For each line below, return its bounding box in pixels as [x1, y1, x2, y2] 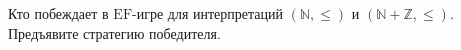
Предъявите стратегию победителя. [8, 22, 221, 43]
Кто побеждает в [8, 3, 109, 23]
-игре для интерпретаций [132, 3, 284, 23]
